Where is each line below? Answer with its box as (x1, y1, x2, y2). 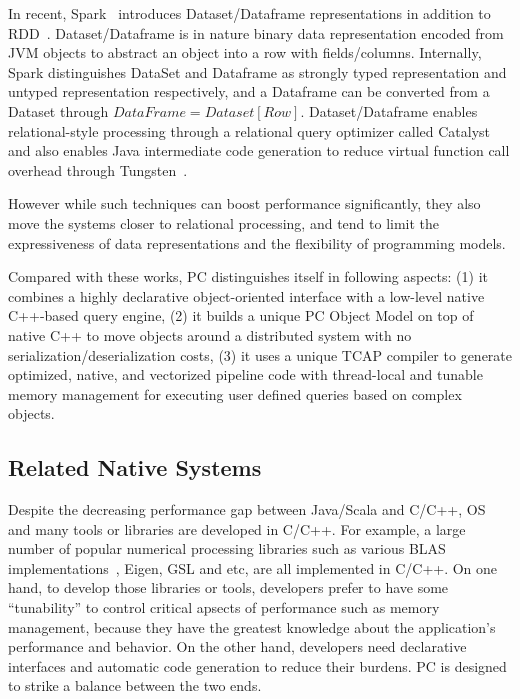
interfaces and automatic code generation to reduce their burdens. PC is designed (8, 655, 507, 676)
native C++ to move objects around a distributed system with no (8, 324, 412, 345)
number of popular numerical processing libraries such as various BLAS (8, 538, 446, 559)
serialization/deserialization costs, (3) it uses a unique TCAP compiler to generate (8, 344, 512, 365)
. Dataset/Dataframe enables (300, 100, 478, 121)
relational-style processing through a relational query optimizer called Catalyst (8, 120, 491, 141)
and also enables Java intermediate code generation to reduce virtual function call (8, 140, 510, 161)
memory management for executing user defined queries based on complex (8, 383, 462, 404)
